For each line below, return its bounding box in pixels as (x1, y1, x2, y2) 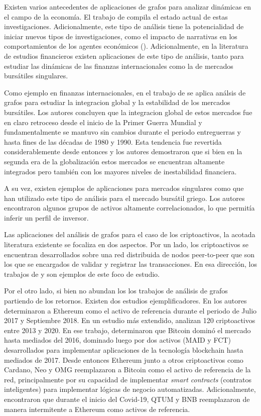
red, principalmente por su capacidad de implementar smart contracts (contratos (4, 374, 252, 384)
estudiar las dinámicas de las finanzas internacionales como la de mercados (4, 60, 233, 71)
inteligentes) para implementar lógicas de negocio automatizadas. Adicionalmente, (4, 384, 256, 394)
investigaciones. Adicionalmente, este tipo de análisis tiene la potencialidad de (4, 21, 244, 32)
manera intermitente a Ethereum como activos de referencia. (4, 403, 190, 414)
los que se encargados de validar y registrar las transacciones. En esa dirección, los (4, 259, 257, 269)
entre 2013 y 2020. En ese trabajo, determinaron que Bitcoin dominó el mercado (4, 325, 251, 335)
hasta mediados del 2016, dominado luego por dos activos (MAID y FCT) (4, 335, 231, 345)
